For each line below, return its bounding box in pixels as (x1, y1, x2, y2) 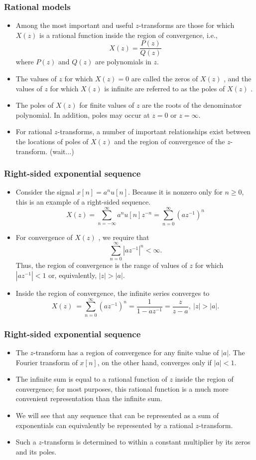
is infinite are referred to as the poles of (104, 83, 225, 93)
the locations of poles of (15, 136, 89, 147)
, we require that (98, 231, 149, 242)
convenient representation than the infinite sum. (15, 393, 162, 404)
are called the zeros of (131, 73, 198, 84)
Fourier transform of (15, 357, 78, 367)
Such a (15, 437, 36, 447)
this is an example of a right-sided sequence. (15, 197, 151, 207)
